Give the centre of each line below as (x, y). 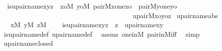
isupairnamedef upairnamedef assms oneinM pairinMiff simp (102, 34)
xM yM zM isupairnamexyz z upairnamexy (87, 25)
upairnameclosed (28, 43)
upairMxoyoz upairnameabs (175, 15)
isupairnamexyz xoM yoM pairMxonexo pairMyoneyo (92, 6)
